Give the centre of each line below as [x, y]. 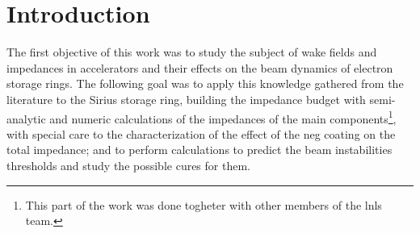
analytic [26, 118]
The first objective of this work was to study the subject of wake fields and [192, 52]
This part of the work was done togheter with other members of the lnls [204, 204]
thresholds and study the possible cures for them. [128, 165]
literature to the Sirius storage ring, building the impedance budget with [186, 99]
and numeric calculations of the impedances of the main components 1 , [223, 117]
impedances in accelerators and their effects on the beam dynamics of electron [200, 67]
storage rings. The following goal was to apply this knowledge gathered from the [205, 83]
